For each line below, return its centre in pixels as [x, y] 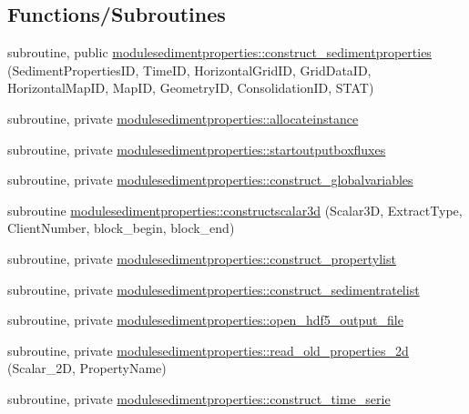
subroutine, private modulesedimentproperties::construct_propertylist [202, 258]
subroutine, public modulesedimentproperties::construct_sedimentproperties [219, 52]
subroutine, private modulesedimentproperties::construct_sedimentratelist [214, 289]
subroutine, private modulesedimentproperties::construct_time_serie [199, 398]
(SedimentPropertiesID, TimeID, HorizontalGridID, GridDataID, [189, 70]
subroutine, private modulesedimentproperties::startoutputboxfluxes [197, 149]
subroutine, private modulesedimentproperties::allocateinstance [183, 118]
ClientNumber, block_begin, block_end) [121, 228]
